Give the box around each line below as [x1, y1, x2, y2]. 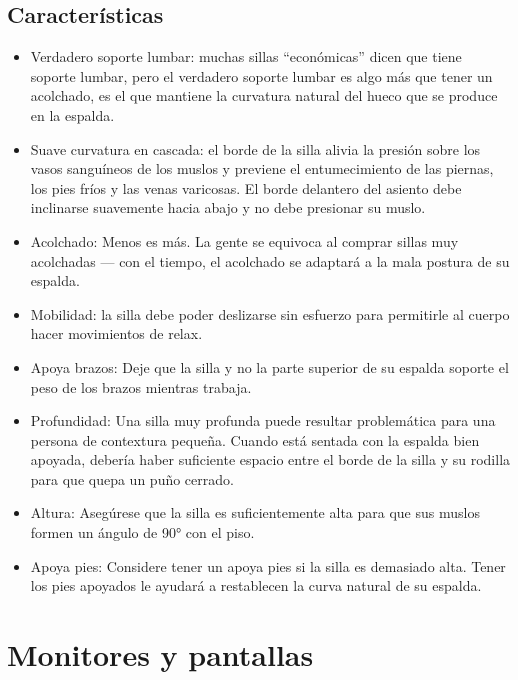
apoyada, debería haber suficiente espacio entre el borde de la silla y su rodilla [30, 449, 511, 470]
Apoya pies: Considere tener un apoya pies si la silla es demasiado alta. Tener [30, 555, 506, 576]
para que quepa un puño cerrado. [30, 468, 234, 489]
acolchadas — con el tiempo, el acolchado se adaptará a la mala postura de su [30, 250, 510, 271]
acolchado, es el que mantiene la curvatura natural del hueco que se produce [30, 85, 498, 106]
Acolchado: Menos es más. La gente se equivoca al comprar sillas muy [30, 230, 459, 251]
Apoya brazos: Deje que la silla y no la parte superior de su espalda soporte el [30, 356, 509, 377]
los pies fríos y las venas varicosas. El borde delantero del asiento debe [30, 177, 462, 198]
